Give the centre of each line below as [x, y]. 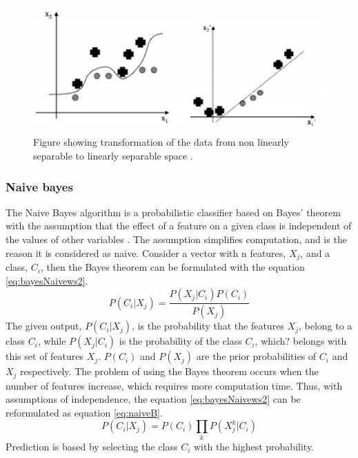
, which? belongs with [301, 341]
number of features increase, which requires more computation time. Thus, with [174, 385]
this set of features [45, 356]
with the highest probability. [254, 446]
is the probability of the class [180, 341]
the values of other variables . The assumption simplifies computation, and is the [176, 239]
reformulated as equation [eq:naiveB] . [84, 412]
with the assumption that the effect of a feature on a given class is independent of [179, 226]
